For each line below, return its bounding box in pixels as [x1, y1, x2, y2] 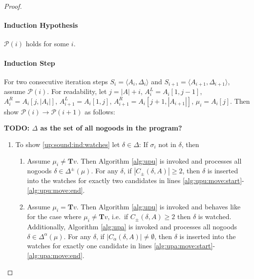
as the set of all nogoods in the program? [40, 123, 182, 133]
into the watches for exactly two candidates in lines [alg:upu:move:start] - [27, 175, 244, 186]
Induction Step [4, 57, 55, 68]
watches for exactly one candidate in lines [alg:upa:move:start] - [27, 241, 215, 251]
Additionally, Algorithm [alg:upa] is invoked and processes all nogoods [27, 222, 237, 232]
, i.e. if [107, 211, 128, 222]
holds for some [25, 38, 69, 49]
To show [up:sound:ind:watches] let [15, 139, 120, 149]
